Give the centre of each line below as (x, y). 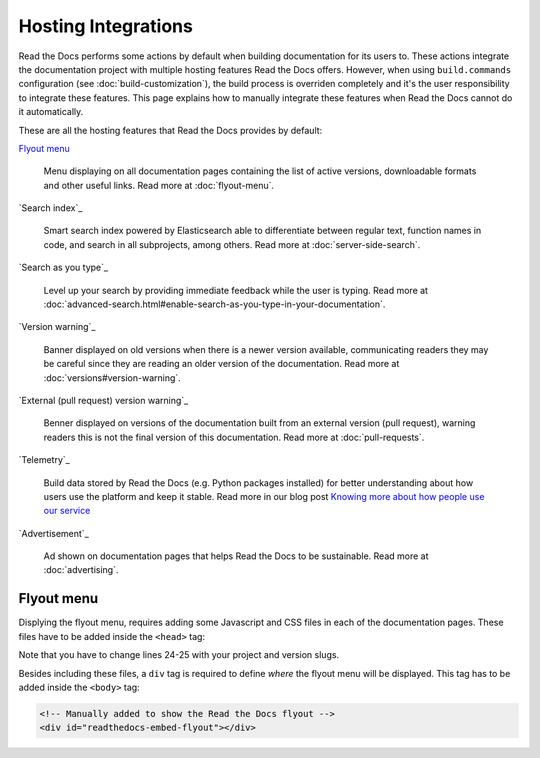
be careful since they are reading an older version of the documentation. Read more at (221, 364)
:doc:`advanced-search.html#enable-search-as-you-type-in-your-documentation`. (214, 304)
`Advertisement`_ (53, 533)
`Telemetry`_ (44, 460)
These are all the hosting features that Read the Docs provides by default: (170, 130)
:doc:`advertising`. (81, 570)
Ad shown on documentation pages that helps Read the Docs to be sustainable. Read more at (236, 556)
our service (67, 511)
